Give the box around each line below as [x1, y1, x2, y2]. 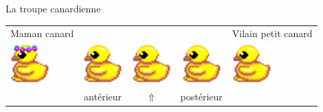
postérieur [180, 89, 223, 103]
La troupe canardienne [5, 1, 101, 15]
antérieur [84, 89, 122, 103]
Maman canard [10, 26, 74, 41]
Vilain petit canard [232, 26, 313, 41]
